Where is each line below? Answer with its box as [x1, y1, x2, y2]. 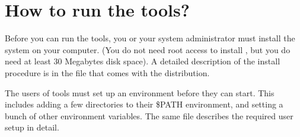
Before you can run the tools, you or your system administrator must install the [5, 32, 295, 44]
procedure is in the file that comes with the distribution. [5, 66, 210, 79]
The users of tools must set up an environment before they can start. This [5, 86, 275, 99]
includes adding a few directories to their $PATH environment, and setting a [5, 98, 283, 110]
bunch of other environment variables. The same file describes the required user [5, 109, 293, 122]
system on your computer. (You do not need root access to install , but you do [5, 43, 291, 56]
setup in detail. [5, 121, 59, 133]
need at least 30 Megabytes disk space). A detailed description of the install [5, 55, 280, 67]
